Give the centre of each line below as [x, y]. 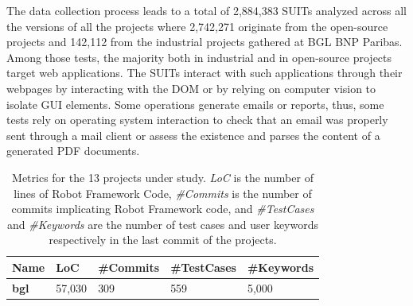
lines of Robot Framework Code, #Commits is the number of [163, 193]
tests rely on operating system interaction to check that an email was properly [197, 120]
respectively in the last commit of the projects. [163, 240]
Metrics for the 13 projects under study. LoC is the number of [163, 177]
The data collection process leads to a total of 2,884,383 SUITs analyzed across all [206, 10]
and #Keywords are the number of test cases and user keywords [163, 224]
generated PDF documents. [73, 151]
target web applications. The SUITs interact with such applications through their [205, 73]
